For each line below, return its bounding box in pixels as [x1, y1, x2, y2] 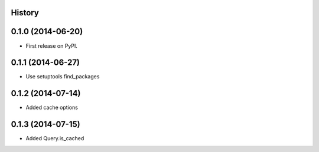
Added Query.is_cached [25, 135, 84, 142]
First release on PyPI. [25, 42, 78, 49]
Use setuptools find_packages [25, 73, 100, 80]
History [11, 8, 40, 18]
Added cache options [25, 104, 78, 111]
